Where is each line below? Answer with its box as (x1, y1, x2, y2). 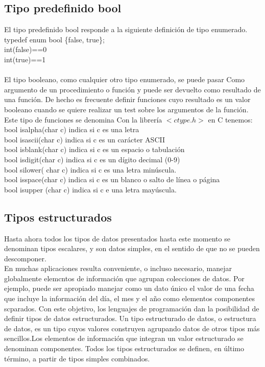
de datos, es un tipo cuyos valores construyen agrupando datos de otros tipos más (4, 323, 260, 333)
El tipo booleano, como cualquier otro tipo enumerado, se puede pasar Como (4, 74, 245, 85)
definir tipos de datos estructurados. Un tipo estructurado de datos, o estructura (4, 313, 256, 324)
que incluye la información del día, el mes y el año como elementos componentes (4, 293, 255, 304)
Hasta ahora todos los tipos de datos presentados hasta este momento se (4, 233, 230, 243)
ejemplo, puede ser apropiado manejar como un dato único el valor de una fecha (4, 283, 254, 293)
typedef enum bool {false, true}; (4, 34, 105, 44)
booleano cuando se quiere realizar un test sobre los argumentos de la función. (4, 104, 249, 114)
